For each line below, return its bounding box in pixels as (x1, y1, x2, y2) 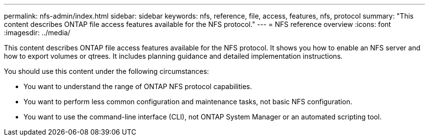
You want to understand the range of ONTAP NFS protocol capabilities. (24, 82, 252, 91)
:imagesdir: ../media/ (4, 28, 71, 37)
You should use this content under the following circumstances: (4, 67, 209, 75)
